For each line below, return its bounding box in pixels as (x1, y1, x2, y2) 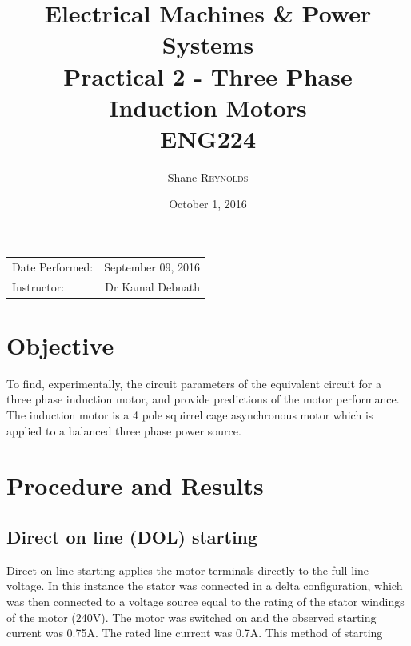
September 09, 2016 (104, 258, 201, 275)
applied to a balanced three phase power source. (6, 422, 241, 439)
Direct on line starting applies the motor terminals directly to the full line (6, 561, 369, 578)
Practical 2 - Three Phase (63, 59, 353, 92)
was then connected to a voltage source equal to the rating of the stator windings (6, 593, 405, 610)
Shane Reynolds (167, 168, 249, 185)
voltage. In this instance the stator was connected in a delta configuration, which (6, 577, 403, 594)
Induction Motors (109, 90, 307, 123)
